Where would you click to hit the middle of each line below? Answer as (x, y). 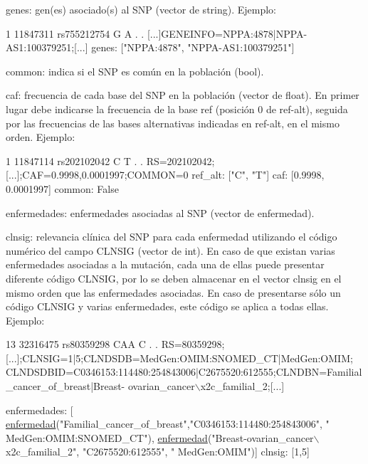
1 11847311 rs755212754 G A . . (75, 33)
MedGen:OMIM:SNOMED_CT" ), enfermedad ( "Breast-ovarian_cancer (160, 437)
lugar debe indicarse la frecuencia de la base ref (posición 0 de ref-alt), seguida (177, 109)
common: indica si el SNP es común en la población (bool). (135, 71)
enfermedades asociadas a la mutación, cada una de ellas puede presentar (165, 264)
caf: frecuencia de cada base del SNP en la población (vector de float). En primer (183, 95)
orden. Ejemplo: (41, 137)
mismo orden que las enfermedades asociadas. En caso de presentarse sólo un (173, 292)
